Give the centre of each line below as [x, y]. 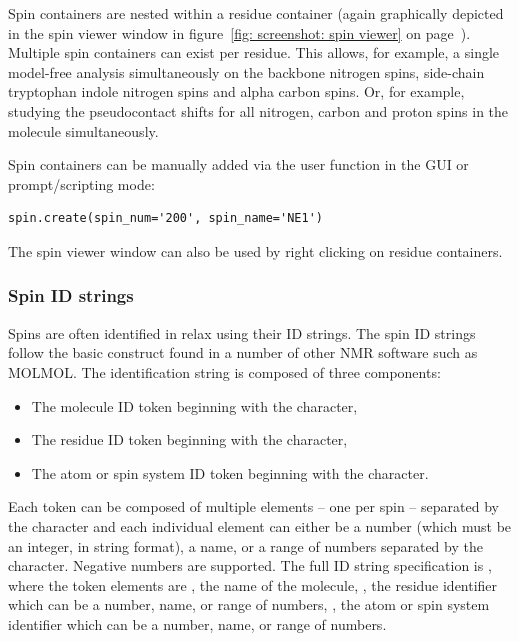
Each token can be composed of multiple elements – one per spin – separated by [253, 506]
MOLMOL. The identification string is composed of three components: [224, 371]
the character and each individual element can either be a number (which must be [260, 525]
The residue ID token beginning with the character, [189, 439]
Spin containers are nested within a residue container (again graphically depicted [256, 13]
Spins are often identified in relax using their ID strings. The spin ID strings [242, 332]
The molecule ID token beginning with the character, [194, 405]
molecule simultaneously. [83, 130]
